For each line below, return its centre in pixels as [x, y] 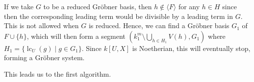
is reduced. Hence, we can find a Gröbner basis [159, 25]
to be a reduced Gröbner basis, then [98, 6]
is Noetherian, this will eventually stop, [191, 48]
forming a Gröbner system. [44, 57]
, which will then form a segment [76, 36]
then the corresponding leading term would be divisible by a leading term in [119, 16]
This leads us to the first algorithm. [58, 74]
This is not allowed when [41, 25]
